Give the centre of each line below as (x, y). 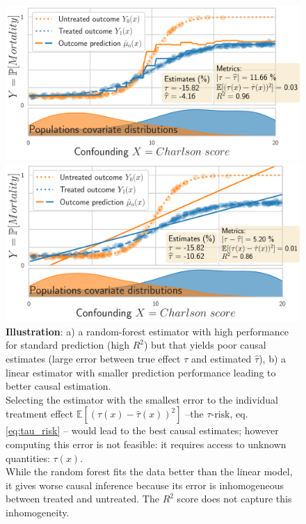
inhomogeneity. (38, 512)
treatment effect (40, 414)
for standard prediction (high (67, 345)
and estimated (221, 359)
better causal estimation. (58, 386)
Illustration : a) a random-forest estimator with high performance (147, 331)
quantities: (28, 458)
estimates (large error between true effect (93, 359)
